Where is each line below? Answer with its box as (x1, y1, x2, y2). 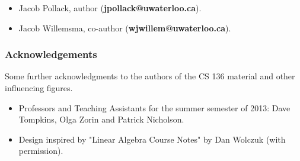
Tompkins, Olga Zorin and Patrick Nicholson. (18, 113, 184, 125)
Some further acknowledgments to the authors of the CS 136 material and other (5, 70, 295, 82)
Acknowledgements (5, 47, 97, 62)
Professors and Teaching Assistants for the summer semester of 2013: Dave (18, 101, 291, 114)
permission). (18, 144, 63, 157)
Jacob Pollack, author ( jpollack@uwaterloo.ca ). (18, 2, 202, 14)
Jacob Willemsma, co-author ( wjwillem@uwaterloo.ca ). (18, 21, 231, 34)
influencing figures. (5, 82, 73, 94)
